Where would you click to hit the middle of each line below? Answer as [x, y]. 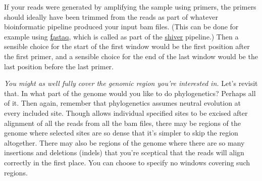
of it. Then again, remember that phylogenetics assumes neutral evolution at [123, 103]
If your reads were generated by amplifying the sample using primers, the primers [130, 7]
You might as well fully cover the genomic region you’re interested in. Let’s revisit [131, 83]
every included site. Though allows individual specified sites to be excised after [126, 112]
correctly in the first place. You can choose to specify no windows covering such [127, 162]
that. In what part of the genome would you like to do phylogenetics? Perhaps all [130, 93]
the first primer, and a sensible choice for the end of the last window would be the [131, 56]
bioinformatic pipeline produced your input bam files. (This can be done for [121, 27]
